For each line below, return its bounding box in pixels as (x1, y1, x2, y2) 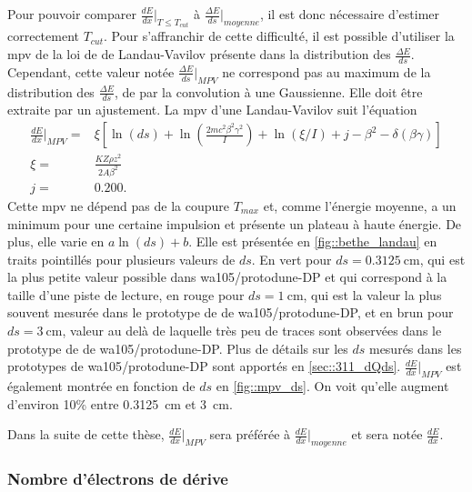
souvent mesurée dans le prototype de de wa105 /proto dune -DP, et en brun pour (7, 303, 454, 322)
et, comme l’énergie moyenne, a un (263, 196, 457, 215)
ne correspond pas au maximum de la (222, 62, 431, 81)
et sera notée (351, 425, 423, 444)
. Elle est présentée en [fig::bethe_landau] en (188, 232, 437, 251)
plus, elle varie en (7, 232, 105, 251)
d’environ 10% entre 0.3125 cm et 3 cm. (7, 394, 233, 413)
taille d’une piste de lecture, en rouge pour (7, 285, 245, 304)
